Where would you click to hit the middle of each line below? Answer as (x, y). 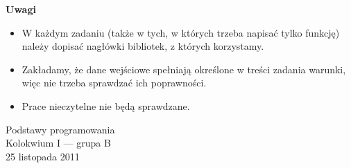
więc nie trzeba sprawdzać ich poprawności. (114, 83)
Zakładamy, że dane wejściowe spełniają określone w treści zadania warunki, (184, 69)
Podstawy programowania (60, 129)
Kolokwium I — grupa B (58, 143)
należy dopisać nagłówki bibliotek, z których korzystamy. (143, 46)
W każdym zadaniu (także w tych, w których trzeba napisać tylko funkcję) (181, 32)
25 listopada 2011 (43, 156)
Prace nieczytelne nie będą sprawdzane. (106, 105)
